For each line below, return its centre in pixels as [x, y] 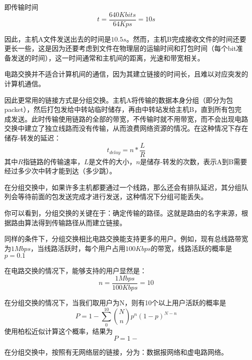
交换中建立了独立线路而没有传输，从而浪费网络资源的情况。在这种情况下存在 [126, 128]
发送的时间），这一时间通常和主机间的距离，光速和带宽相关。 [107, 57]
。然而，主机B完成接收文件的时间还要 [186, 39]
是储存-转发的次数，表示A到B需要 [193, 161]
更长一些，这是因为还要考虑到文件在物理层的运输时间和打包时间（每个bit [120, 48]
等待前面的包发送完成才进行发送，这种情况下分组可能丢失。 [112, 196]
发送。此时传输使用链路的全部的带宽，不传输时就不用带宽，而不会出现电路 [129, 118]
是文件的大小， [112, 161]
